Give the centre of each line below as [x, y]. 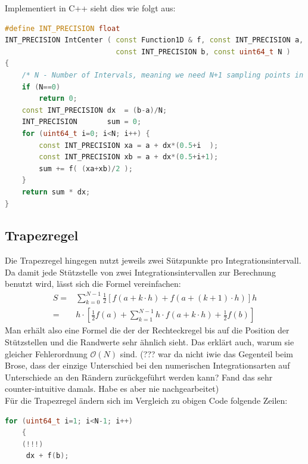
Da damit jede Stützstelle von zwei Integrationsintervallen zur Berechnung [140, 272]
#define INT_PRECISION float [63, 28]
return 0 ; [58, 99]
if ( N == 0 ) [41, 87]
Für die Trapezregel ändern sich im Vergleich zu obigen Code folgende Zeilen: [146, 400]
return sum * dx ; [56, 192]
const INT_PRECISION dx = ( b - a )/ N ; [94, 110]
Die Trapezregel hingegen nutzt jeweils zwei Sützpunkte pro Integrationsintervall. [153, 260]
